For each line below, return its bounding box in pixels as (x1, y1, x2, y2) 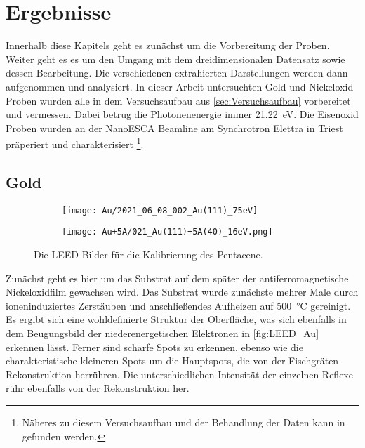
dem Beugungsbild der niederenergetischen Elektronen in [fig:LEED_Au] (6, 326, 319, 341)
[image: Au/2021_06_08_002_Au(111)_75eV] (62, 205, 258, 216)
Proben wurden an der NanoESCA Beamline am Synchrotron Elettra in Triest (6, 120, 343, 135)
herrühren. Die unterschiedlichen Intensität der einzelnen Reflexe (74, 367, 353, 381)
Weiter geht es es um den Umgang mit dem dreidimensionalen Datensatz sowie (6, 51, 345, 66)
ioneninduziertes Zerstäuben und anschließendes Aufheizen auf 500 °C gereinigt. (6, 298, 351, 312)
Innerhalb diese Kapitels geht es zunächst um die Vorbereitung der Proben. (6, 38, 330, 53)
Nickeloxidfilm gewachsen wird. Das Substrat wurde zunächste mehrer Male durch (6, 284, 359, 299)
